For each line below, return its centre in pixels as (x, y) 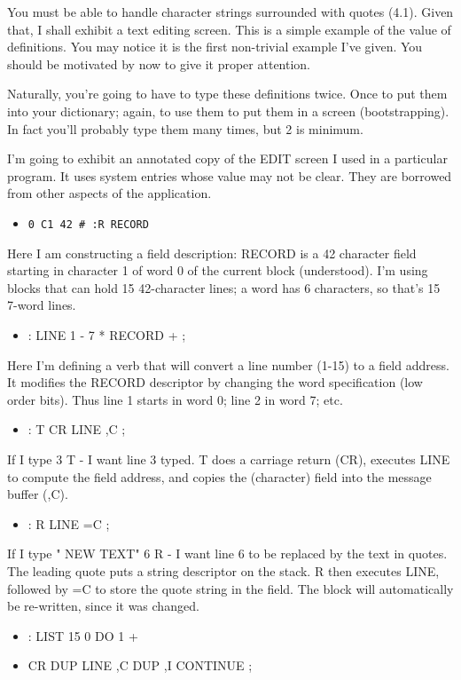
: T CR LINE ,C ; (77, 429)
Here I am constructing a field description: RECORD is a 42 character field (212, 253)
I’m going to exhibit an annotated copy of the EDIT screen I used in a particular (227, 158)
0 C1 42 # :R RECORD (88, 224)
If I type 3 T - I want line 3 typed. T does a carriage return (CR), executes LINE (229, 459)
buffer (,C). (38, 494)
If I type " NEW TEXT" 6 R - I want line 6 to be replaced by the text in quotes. (227, 553)
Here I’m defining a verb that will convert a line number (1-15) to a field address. (228, 364)
